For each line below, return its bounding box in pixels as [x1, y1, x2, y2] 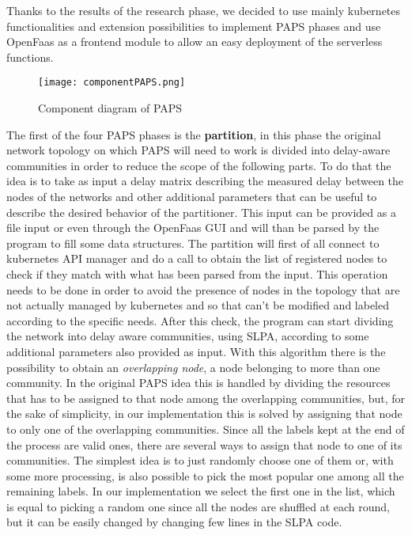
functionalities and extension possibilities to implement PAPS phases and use [6, 17, 381, 34]
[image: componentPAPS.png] [38, 77, 186, 89]
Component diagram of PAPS [38, 100, 183, 116]
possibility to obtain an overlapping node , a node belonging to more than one [6, 359, 380, 375]
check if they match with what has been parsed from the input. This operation [6, 265, 388, 282]
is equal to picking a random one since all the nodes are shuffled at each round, [6, 498, 390, 514]
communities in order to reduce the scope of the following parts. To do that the [6, 157, 391, 173]
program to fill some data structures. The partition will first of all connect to [6, 234, 380, 251]
